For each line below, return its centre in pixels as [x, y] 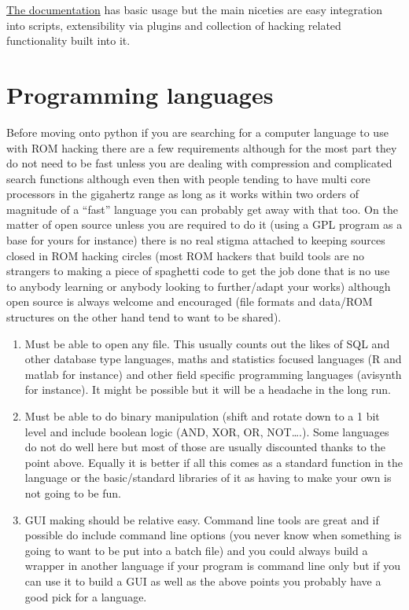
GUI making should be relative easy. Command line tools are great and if [202, 519]
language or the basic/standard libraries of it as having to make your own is [208, 478]
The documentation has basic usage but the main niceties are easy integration [194, 9]
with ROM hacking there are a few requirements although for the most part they [202, 147]
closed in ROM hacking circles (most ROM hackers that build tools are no [186, 255]
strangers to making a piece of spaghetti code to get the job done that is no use [198, 271]
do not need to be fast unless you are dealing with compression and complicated [199, 163]
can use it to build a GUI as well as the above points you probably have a [203, 581]
